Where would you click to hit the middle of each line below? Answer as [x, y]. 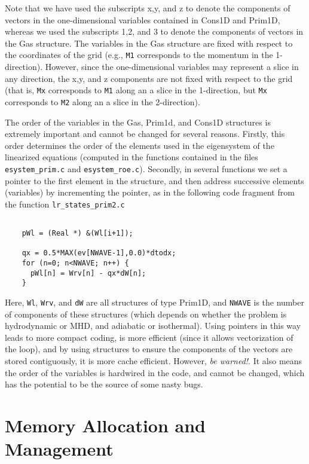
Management [59, 449]
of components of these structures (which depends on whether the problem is [146, 314]
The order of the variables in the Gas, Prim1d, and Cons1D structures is [138, 122]
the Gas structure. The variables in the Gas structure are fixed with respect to [149, 43]
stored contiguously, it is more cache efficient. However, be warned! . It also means [154, 361]
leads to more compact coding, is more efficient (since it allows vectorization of [149, 337]
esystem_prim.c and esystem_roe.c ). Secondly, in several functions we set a [146, 168]
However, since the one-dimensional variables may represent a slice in [172, 67]
